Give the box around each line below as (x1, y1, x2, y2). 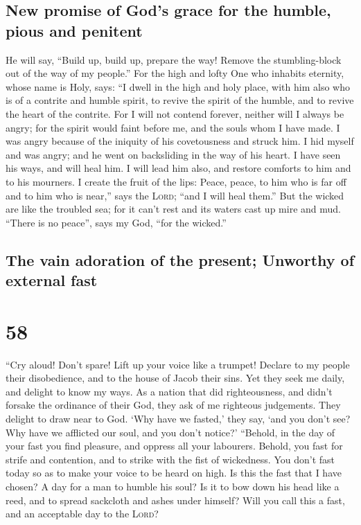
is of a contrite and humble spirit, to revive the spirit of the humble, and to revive (6, 93, 354, 107)
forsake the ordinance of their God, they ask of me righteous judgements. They (6, 398, 341, 412)
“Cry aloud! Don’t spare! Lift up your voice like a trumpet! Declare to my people (6, 357, 350, 371)
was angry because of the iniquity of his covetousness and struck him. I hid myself (6, 134, 354, 148)
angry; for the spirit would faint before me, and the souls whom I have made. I (6, 120, 340, 134)
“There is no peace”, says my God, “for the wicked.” (6, 215, 227, 229)
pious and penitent (6, 19, 143, 41)
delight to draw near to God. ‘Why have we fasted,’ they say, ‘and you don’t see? (6, 411, 351, 425)
